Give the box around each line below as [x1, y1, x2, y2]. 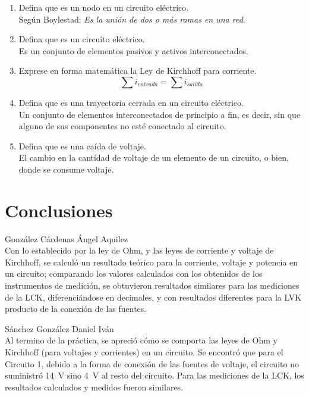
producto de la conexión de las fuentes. [5, 302, 147, 315]
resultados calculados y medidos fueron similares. [5, 380, 184, 393]
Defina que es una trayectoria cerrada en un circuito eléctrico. [18, 96, 244, 108]
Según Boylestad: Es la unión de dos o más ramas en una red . [18, 12, 245, 25]
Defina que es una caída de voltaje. [18, 139, 146, 152]
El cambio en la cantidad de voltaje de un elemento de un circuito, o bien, [18, 151, 289, 164]
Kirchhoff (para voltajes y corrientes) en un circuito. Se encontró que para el [5, 346, 283, 358]
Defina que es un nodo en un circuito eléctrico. [18, 1, 189, 13]
